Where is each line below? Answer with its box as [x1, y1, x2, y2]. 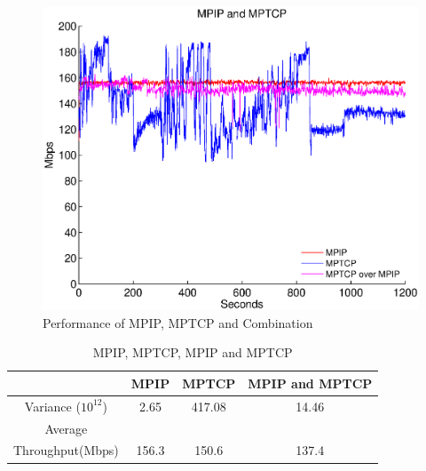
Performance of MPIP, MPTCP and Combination [43, 313, 313, 331]
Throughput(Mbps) [13, 441, 119, 459]
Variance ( [24, 396, 81, 415]
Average [44, 419, 88, 437]
